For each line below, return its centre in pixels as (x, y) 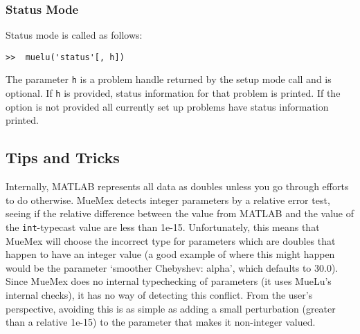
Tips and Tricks (63, 157)
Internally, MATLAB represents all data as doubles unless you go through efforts (177, 186)
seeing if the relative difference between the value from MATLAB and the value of (180, 213)
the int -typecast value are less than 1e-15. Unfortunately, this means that (163, 226)
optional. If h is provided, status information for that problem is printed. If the (173, 93)
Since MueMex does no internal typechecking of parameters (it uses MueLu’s (169, 281)
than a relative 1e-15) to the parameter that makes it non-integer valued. (161, 322)
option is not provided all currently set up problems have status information (167, 106)
